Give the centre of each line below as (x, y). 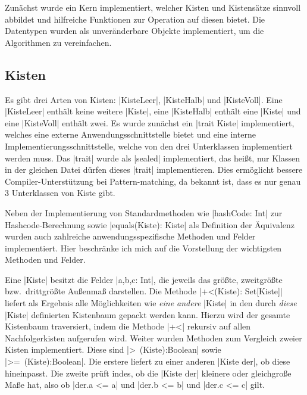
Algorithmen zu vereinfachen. (58, 42)
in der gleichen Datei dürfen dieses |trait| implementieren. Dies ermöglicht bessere (154, 169)
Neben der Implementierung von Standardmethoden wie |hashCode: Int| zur (144, 212)
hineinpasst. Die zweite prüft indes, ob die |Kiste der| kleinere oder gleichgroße (148, 373)
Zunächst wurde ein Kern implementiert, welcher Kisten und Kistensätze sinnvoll (153, 7)
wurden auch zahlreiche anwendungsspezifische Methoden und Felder (130, 236)
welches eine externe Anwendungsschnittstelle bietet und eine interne (130, 134)
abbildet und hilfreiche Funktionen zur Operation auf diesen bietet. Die (135, 19)
